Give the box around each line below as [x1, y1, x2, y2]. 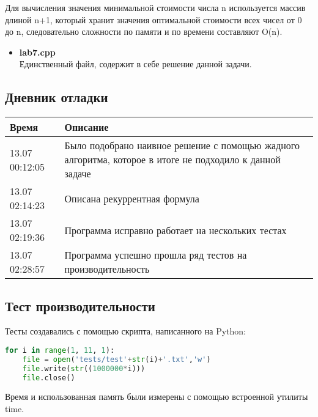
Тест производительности [5, 296, 155, 315]
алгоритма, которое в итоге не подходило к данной [64, 152, 281, 167]
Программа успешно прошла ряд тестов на [64, 248, 247, 262]
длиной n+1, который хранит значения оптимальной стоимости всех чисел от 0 [5, 13, 302, 26]
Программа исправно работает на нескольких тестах [64, 223, 287, 237]
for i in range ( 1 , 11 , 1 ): [5, 345, 115, 355]
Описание [64, 120, 109, 135]
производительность [64, 262, 150, 276]
